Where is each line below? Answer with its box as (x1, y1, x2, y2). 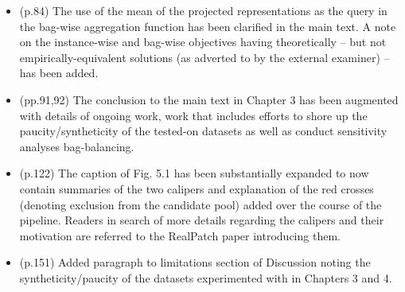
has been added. (19, 64, 99, 81)
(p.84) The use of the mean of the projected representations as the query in (19, 2, 387, 18)
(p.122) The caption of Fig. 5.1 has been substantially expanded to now (19, 165, 369, 181)
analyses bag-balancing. (19, 138, 134, 154)
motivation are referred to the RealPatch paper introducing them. (19, 227, 341, 243)
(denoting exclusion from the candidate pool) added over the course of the (19, 196, 382, 212)
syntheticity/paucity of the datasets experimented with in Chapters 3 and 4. (19, 269, 392, 286)
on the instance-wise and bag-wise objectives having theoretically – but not (19, 33, 387, 50)
